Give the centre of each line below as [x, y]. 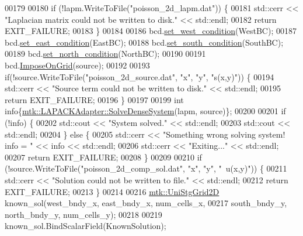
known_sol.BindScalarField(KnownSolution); [86, 226]
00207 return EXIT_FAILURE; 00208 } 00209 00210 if [103, 157]
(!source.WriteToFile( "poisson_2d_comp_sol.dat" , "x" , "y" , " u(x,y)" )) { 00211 [146, 168]
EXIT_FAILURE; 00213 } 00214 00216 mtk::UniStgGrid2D [112, 191]
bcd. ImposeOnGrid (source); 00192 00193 [77, 65]
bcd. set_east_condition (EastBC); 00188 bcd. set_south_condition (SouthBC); [144, 42]
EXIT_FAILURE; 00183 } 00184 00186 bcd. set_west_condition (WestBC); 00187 [151, 31]
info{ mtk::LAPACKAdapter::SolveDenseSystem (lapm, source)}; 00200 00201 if [145, 111]
